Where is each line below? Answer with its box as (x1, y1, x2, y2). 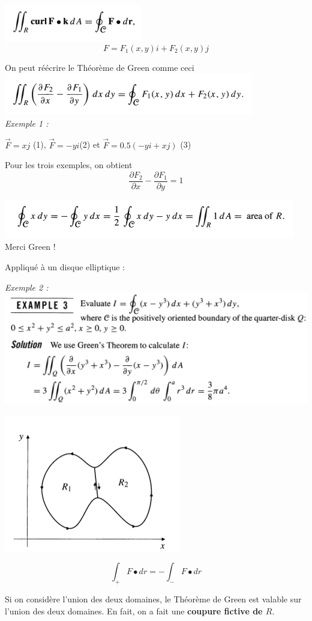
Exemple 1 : (5, 117, 49, 129)
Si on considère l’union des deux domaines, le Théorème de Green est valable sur (5, 593, 302, 605)
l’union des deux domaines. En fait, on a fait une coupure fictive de (5, 604, 263, 617)
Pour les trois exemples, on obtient (5, 159, 133, 171)
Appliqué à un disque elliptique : (5, 261, 125, 273)
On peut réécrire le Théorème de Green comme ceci (5, 61, 194, 73)
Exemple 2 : (5, 280, 49, 293)
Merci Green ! (5, 240, 56, 253)
